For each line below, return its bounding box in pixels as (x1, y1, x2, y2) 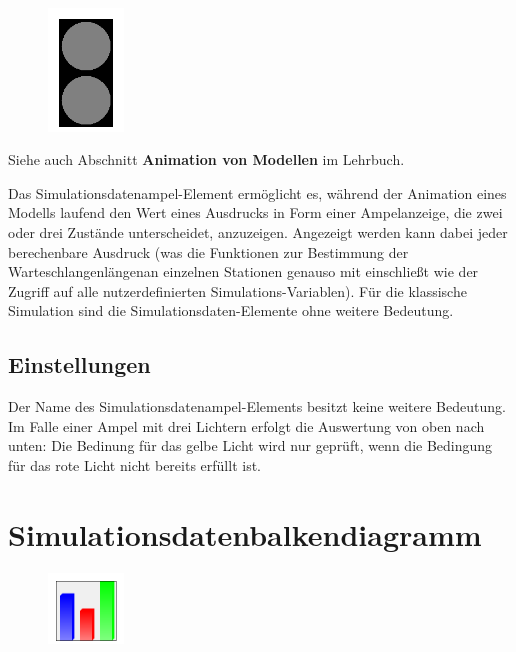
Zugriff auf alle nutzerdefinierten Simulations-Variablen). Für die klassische (8, 280, 467, 301)
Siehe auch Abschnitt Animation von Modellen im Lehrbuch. (8, 149, 405, 170)
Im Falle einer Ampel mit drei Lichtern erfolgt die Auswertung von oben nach (8, 415, 485, 436)
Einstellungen (8, 349, 151, 380)
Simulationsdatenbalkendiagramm (8, 513, 482, 554)
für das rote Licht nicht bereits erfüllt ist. (8, 454, 261, 475)
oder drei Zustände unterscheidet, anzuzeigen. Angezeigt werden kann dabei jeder (8, 221, 508, 242)
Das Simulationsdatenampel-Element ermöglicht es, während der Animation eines (8, 182, 507, 203)
